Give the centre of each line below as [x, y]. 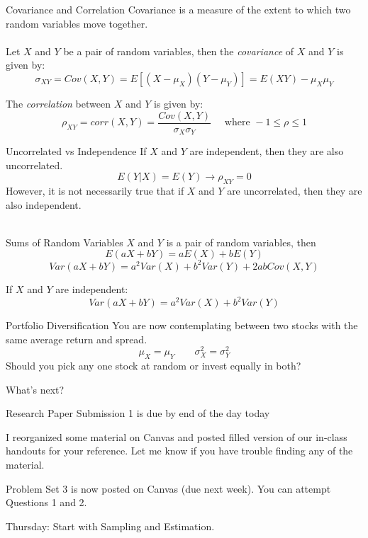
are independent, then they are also [267, 151]
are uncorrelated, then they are [295, 191]
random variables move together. [77, 23]
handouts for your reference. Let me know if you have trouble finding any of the [179, 451]
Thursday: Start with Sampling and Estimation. [110, 526]
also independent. [44, 204]
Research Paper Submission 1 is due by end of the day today [138, 413]
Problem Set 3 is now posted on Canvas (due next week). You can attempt [168, 488]
